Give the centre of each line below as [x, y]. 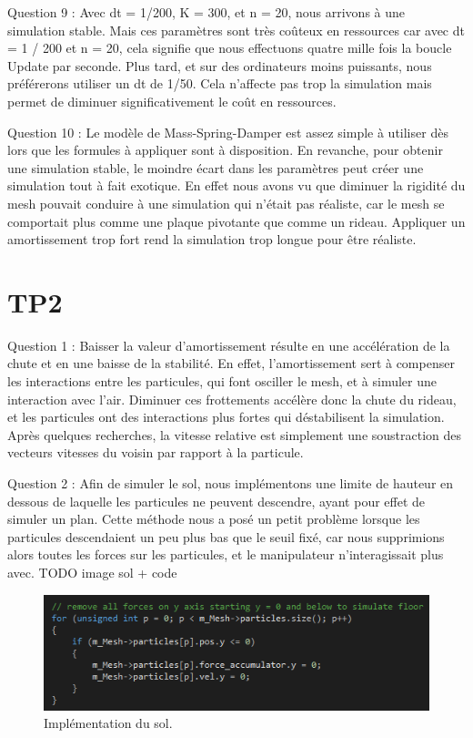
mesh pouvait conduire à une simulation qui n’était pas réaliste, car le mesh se [226, 203]
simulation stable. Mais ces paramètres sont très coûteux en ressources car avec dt [236, 30]
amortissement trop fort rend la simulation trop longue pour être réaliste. [212, 239]
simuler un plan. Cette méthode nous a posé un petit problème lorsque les [214, 519]
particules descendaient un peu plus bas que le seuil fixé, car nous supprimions [226, 536]
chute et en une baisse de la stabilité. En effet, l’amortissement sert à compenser [231, 363]
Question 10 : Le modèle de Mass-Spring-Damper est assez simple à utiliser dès [228, 132]
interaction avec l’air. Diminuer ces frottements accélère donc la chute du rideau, [232, 399]
